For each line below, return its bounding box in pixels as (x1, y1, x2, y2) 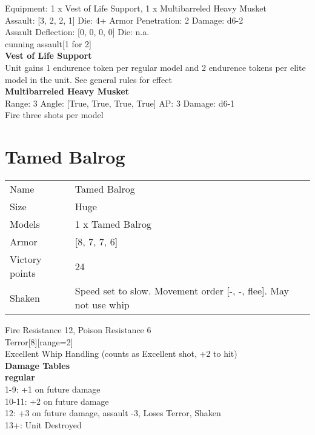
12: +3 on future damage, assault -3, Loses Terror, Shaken (5, 407, 221, 419)
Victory (10, 252, 42, 267)
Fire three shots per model (5, 108, 104, 121)
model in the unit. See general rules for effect (5, 73, 172, 85)
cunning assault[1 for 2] (5, 37, 91, 50)
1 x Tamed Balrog (75, 217, 151, 231)
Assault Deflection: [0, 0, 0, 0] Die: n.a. (5, 25, 150, 38)
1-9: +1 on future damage (5, 383, 101, 396)
